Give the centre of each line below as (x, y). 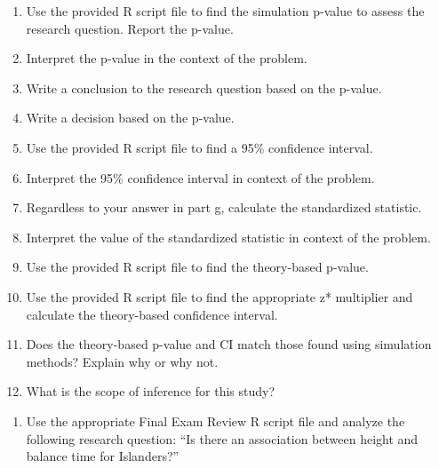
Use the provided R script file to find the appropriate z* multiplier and (219, 296)
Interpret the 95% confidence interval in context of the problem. (200, 177)
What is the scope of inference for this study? (151, 391)
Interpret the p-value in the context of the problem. (167, 58)
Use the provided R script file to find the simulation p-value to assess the (225, 11)
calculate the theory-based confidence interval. (152, 314)
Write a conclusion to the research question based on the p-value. (204, 87)
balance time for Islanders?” (103, 456)
